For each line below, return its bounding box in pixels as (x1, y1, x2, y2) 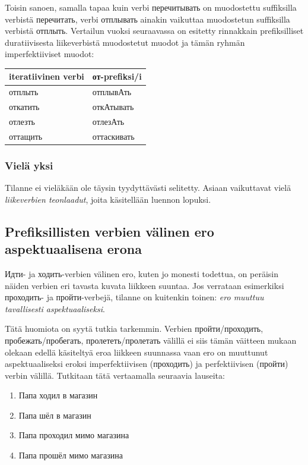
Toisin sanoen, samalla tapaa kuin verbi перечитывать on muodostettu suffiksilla (5, 1, 297, 13)
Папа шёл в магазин (18, 409, 91, 421)
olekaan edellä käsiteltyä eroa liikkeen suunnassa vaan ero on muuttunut (5, 345, 268, 358)
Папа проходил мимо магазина (18, 429, 129, 441)
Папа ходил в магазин (18, 389, 98, 401)
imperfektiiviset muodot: (5, 48, 94, 60)
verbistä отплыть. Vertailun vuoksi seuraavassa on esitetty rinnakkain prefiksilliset (5, 24, 304, 37)
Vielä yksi (5, 158, 53, 172)
